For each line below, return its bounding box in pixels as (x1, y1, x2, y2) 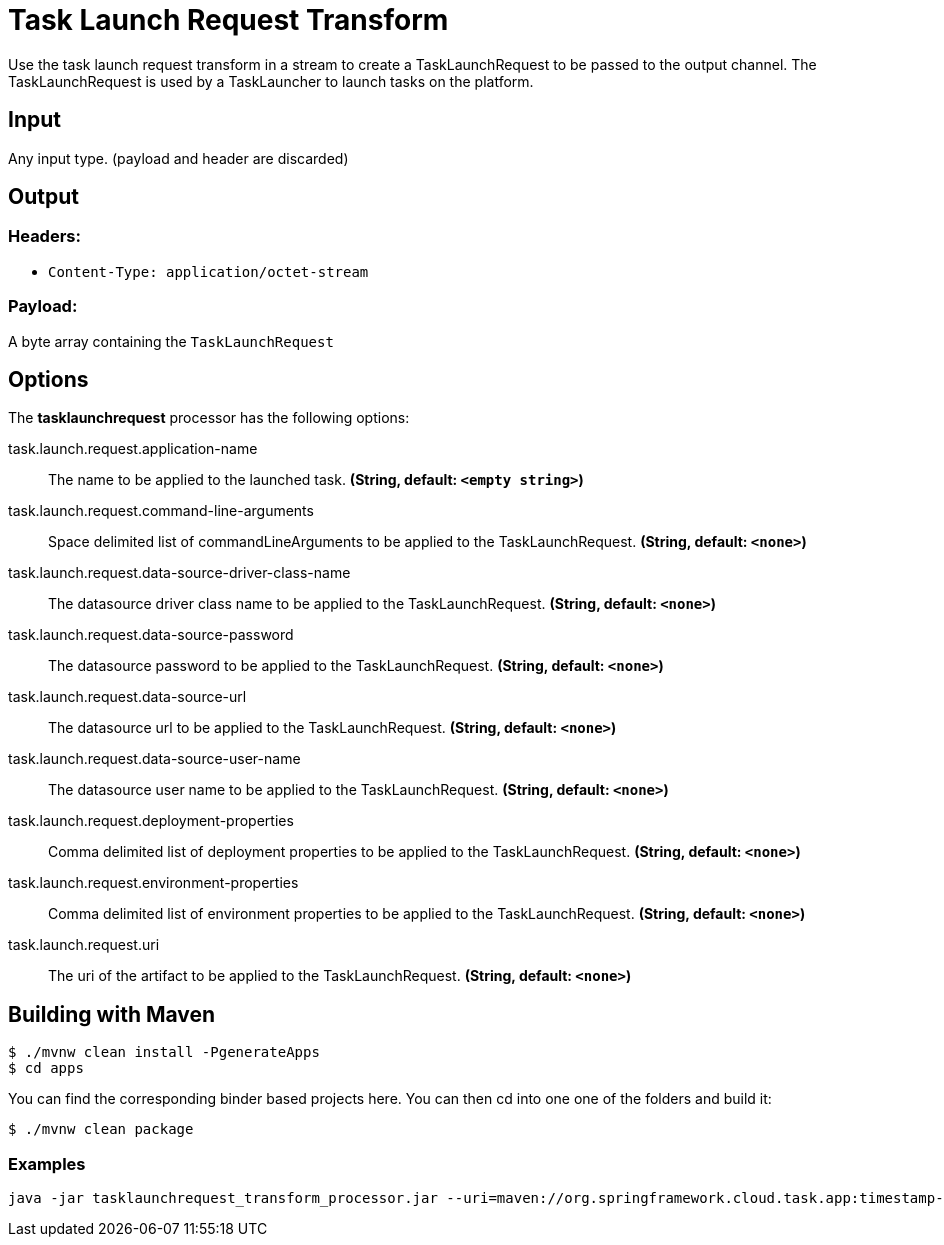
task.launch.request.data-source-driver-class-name (8, 564, 351, 582)
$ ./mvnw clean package (8, 1121, 194, 1138)
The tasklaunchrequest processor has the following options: (8, 409, 410, 427)
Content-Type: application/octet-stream (48, 263, 369, 280)
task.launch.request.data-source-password (8, 626, 294, 644)
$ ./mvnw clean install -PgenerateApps (8, 1044, 320, 1061)
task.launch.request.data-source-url (8, 688, 247, 706)
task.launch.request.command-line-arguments (8, 502, 314, 520)
